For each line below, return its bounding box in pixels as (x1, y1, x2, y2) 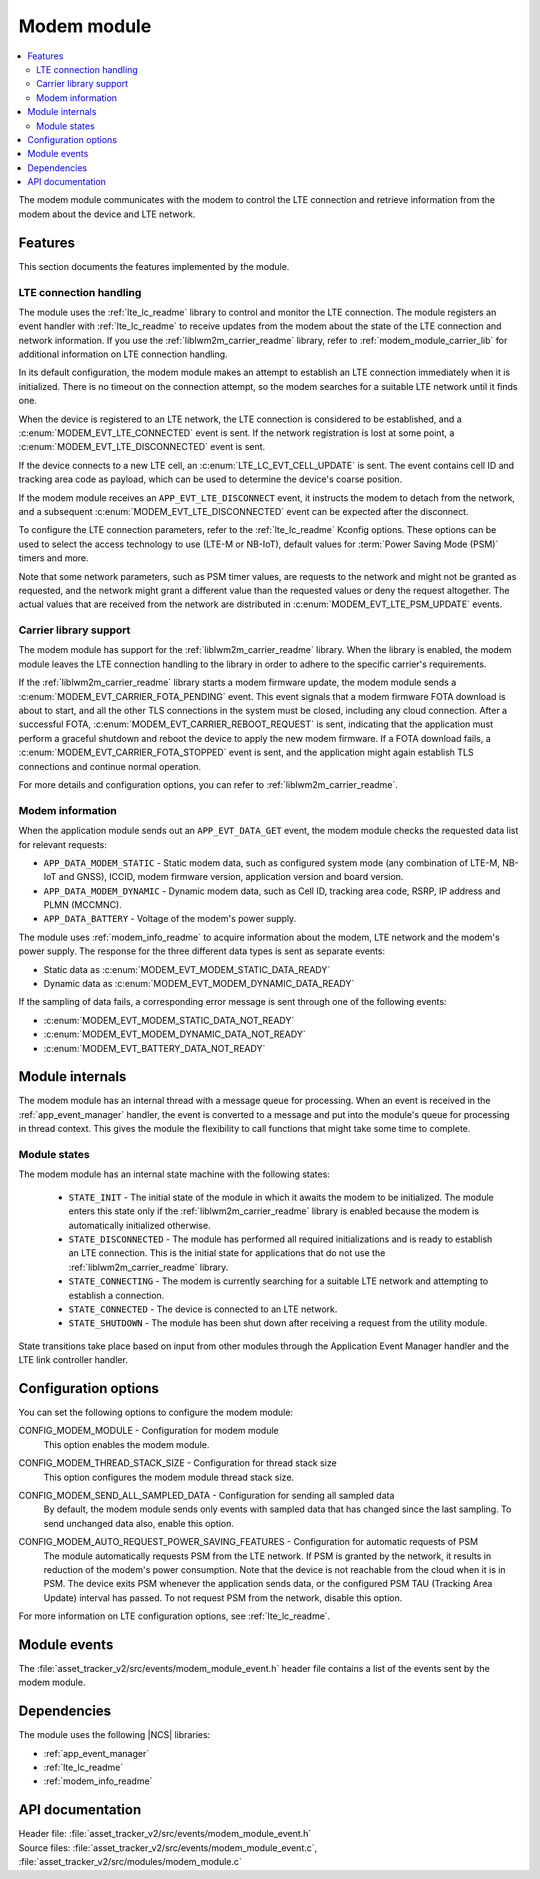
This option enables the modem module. (43, 1438, 210, 1450)
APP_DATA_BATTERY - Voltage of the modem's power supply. (43, 913, 297, 925)
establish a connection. (68, 1289, 165, 1301)
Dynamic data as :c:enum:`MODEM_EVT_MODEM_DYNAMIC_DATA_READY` (43, 978, 355, 990)
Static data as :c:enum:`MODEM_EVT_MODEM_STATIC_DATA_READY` (43, 963, 331, 975)
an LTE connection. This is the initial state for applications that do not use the (68, 1247, 386, 1259)
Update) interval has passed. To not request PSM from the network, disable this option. (43, 1591, 403, 1604)
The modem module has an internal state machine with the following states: (18, 1168, 330, 1180)
